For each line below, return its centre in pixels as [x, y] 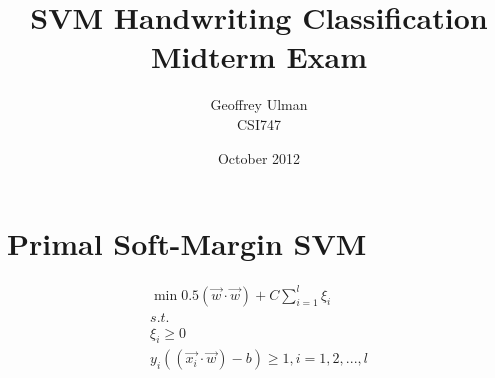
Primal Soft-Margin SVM [187, 243]
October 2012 [259, 157]
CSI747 [259, 123]
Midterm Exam [259, 56]
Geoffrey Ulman [259, 104]
